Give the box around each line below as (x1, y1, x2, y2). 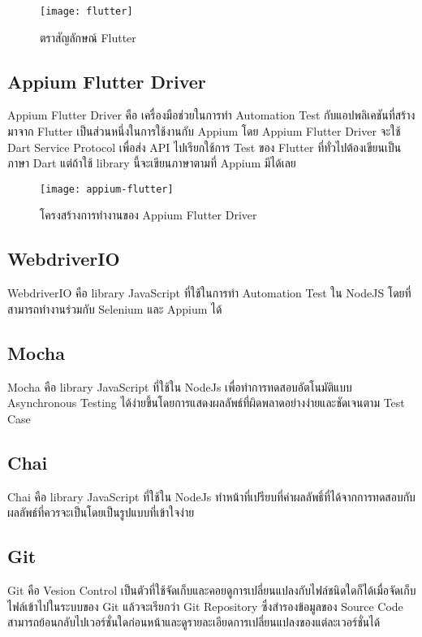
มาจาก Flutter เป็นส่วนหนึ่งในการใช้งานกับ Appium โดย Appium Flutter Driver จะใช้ (7, 123, 401, 140)
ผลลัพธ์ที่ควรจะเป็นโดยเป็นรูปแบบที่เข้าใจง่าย (7, 504, 195, 521)
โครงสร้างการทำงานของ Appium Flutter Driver (40, 206, 257, 223)
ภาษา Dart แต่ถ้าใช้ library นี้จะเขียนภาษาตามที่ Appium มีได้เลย (7, 154, 296, 171)
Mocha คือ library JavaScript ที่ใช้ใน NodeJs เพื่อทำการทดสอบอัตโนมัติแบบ (7, 378, 352, 395)
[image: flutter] (40, 6, 133, 17)
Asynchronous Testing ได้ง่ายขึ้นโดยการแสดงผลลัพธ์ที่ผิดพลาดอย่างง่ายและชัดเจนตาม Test (7, 394, 405, 411)
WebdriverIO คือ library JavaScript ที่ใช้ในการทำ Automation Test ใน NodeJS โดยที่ (7, 284, 411, 301)
